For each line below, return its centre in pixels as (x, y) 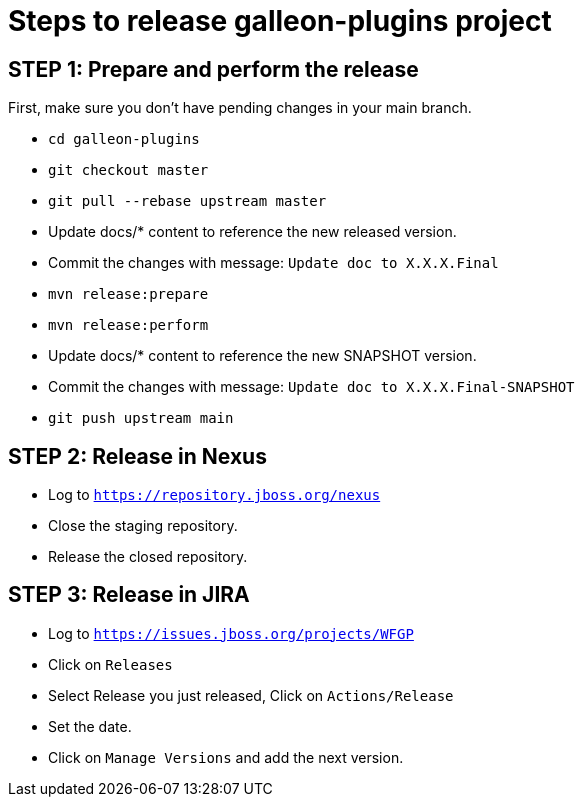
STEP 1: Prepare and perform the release (213, 69)
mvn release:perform (128, 325)
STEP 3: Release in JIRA (129, 595)
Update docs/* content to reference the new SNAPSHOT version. (262, 356)
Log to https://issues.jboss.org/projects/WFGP (231, 633)
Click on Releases (110, 664)
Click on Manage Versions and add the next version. (226, 757)
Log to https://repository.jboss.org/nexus (214, 495)
